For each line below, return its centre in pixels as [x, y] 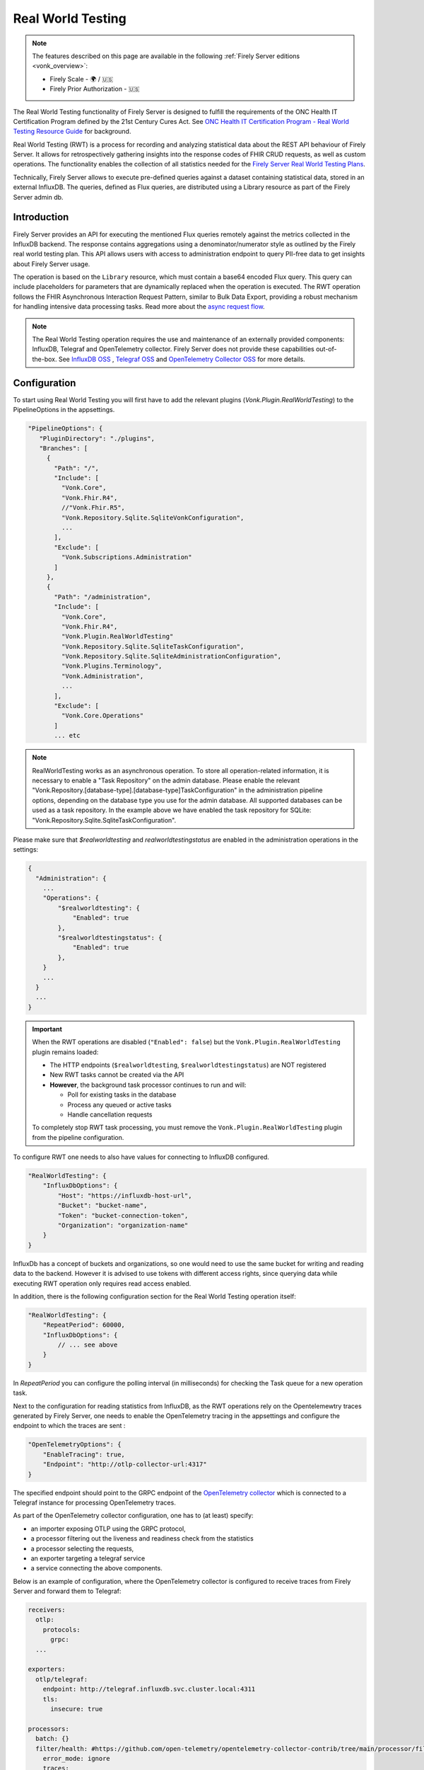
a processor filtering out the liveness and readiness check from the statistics [142, 1538]
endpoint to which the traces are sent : [69, 1426]
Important [47, 1029]
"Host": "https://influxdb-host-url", [125, 1195]
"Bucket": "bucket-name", [102, 1206]
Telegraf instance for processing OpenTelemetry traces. [94, 1502]
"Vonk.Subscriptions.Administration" [126, 557]
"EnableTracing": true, [84, 1454]
